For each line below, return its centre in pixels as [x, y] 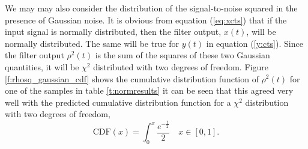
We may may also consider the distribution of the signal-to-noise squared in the [151, 8]
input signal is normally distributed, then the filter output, [113, 32]
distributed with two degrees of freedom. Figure [181, 66]
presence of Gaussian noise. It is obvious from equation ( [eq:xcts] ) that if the [146, 20]
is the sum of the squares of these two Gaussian [183, 55]
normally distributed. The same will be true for [92, 43]
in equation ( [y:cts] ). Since [255, 43]
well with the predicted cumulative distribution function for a [118, 102]
